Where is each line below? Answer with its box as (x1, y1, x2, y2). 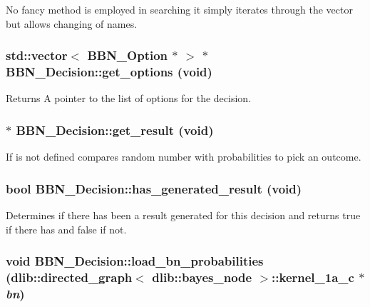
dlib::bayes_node (152, 268, 252, 286)
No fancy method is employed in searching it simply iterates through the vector (6, 2, 353, 16)
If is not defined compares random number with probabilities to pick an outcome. (6, 149, 361, 164)
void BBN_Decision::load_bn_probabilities (6, 252, 264, 270)
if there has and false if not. (6, 221, 127, 236)
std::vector (6, 46, 68, 64)
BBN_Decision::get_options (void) (6, 63, 212, 81)
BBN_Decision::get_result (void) (16, 121, 214, 139)
